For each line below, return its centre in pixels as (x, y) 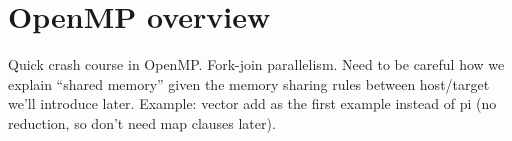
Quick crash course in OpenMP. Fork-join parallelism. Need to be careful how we (256, 64)
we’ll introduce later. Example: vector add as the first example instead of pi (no (252, 103)
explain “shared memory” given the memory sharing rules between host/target (249, 83)
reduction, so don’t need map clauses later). (142, 122)
